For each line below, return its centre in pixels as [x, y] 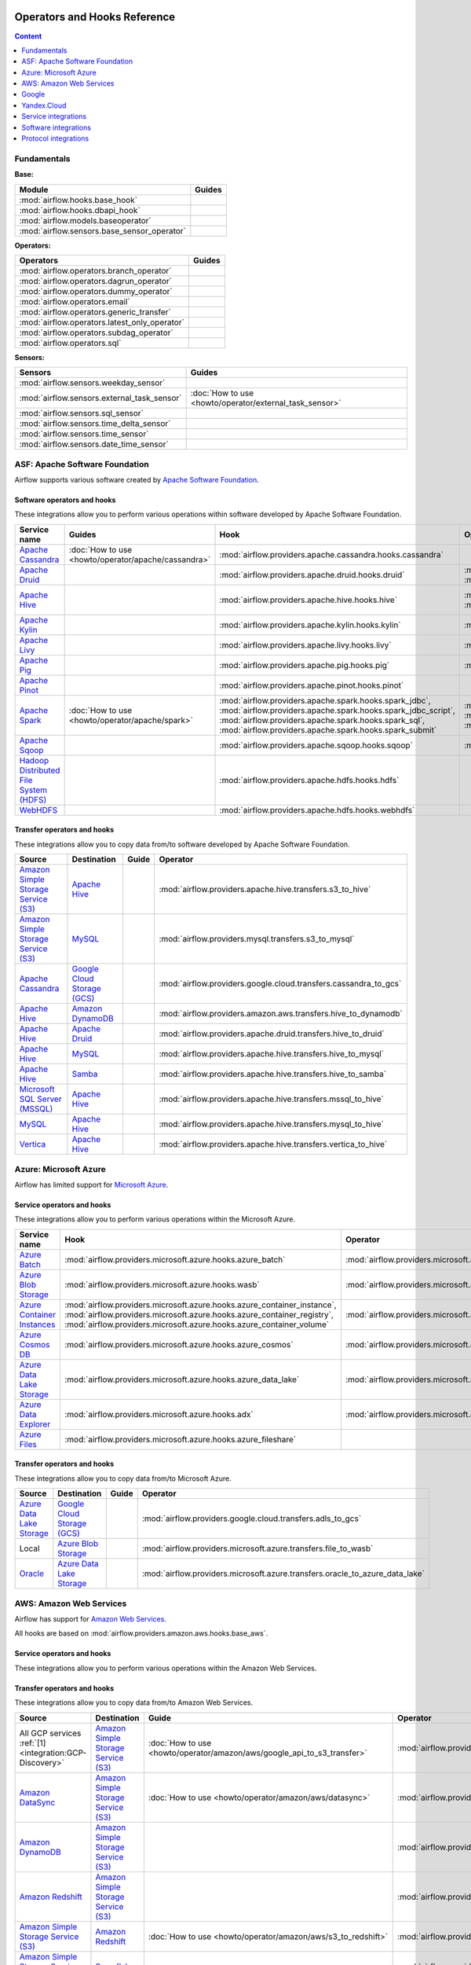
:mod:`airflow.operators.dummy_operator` [96, 291]
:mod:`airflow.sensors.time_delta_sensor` [95, 424]
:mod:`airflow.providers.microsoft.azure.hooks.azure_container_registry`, [199, 1314]
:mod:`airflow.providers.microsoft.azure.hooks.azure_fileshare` [180, 1439]
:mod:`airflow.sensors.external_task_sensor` [100, 399]
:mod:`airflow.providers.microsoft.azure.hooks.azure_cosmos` [179, 1344]
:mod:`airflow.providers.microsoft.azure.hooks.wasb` [162, 1284]
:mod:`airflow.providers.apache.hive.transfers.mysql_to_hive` [272, 1124]
